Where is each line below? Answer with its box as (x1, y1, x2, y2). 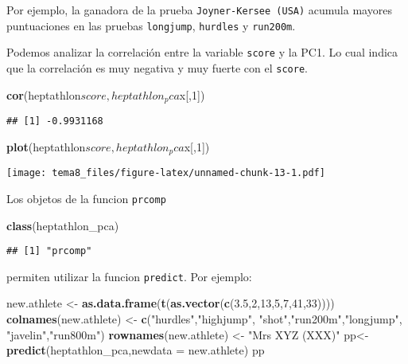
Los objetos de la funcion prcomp (6, 190, 166, 206)
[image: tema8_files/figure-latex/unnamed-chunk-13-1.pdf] (6, 167, 325, 179)
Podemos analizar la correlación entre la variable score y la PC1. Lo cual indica (6, 44, 398, 61)
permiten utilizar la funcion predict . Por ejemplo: (6, 268, 252, 284)
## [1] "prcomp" (6, 245, 92, 257)
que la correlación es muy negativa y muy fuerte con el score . (6, 59, 308, 76)
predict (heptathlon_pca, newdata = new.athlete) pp (6, 342, 265, 358)
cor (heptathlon (6, 86, 81, 103)
